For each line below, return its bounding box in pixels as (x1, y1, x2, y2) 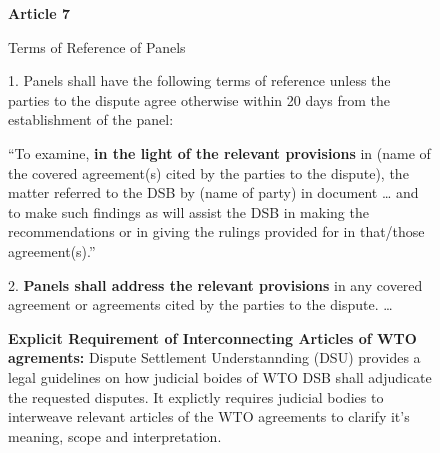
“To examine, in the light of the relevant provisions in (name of (8, 142, 431, 163)
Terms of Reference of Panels (8, 36, 186, 57)
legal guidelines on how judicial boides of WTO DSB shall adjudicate (8, 366, 432, 387)
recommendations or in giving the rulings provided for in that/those (8, 221, 425, 242)
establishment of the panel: (8, 109, 174, 130)
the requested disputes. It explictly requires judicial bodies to (8, 386, 384, 407)
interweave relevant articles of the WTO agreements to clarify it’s (8, 406, 410, 427)
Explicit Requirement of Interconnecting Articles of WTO (8, 327, 417, 348)
